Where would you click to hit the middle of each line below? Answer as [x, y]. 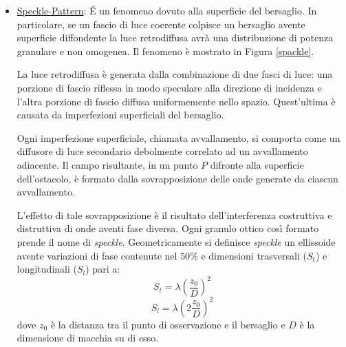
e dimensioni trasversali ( [254, 255]
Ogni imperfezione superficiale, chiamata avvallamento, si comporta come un [179, 137]
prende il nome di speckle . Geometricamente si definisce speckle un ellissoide [176, 241]
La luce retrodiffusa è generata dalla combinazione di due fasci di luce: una [175, 74]
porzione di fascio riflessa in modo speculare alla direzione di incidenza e [169, 87]
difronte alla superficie [257, 164]
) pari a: [103, 269]
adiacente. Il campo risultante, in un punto [107, 164]
